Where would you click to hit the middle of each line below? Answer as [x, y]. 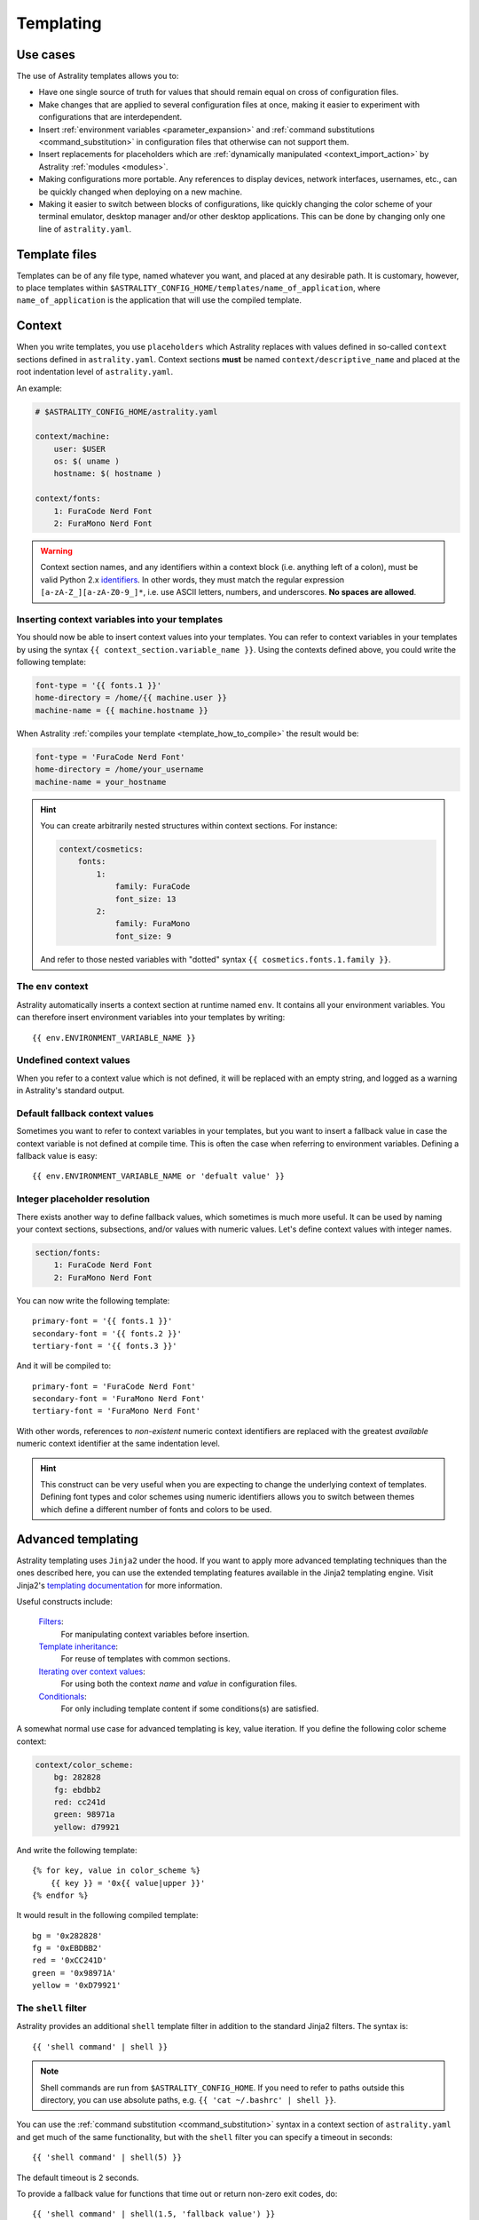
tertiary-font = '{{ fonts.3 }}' [105, 1346]
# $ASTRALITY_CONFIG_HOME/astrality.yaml [126, 412]
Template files [57, 254]
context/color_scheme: [84, 1764]
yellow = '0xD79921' [77, 1986]
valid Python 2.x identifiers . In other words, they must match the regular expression [192, 579]
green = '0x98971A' [75, 1973]
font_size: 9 [143, 936]
